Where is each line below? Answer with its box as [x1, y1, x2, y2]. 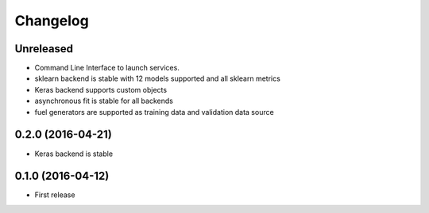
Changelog [14, 12, 89, 29]
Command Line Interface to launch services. [34, 63, 180, 73]
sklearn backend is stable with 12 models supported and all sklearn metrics [34, 74, 281, 83]
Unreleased [14, 42, 74, 55]
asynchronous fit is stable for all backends [34, 96, 174, 106]
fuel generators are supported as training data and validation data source [34, 107, 274, 116]
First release [34, 190, 75, 200]
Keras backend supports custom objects [34, 85, 167, 94]
